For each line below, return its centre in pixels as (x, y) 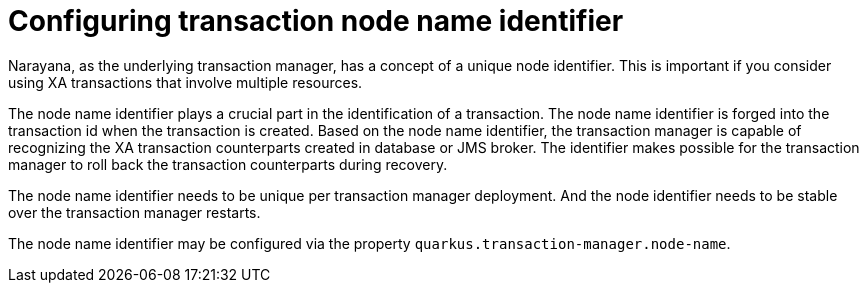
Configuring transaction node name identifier (316, 21)
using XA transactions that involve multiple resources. (185, 82)
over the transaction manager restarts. (134, 212)
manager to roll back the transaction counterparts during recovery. (228, 164)
